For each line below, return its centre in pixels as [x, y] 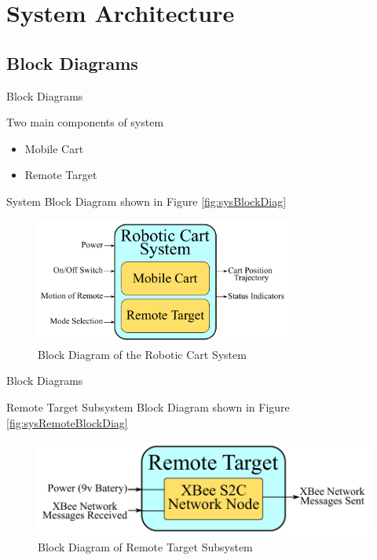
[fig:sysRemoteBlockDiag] [67, 422]
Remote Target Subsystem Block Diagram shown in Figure [148, 406]
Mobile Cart [54, 148]
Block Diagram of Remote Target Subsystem [145, 546]
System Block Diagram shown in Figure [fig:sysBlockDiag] [146, 201]
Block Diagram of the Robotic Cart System [142, 354]
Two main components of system [85, 122]
